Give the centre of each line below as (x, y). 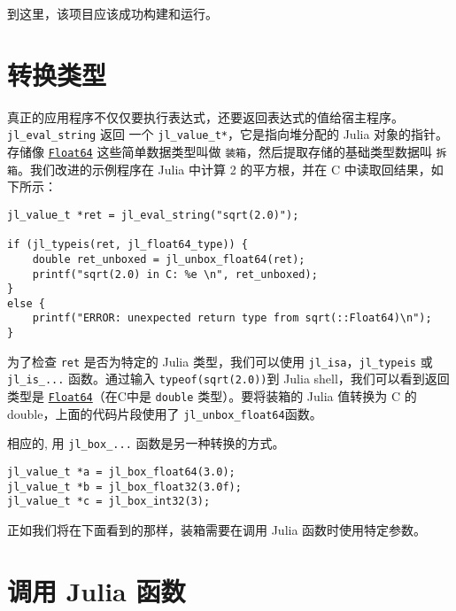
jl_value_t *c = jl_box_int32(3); (109, 502)
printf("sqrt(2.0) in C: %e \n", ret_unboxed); (175, 274)
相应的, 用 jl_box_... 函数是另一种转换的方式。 (146, 443)
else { (26, 303)
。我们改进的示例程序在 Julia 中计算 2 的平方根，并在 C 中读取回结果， (224, 169)
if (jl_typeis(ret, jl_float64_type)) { (128, 245)
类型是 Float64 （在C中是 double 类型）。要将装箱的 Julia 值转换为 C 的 (212, 396)
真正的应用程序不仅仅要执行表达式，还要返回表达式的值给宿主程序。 (205, 116)
